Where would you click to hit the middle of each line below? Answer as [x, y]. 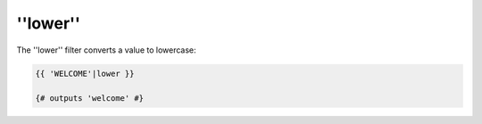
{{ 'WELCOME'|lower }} [85, 73]
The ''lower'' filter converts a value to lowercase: [106, 50]
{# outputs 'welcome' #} [90, 99]
